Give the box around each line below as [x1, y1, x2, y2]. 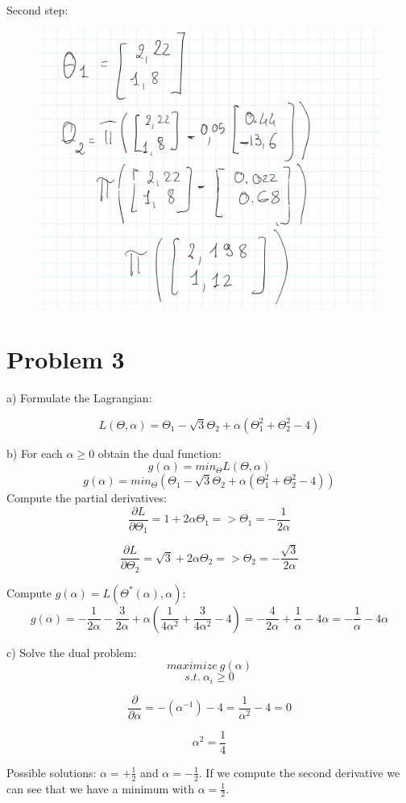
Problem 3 [6, 343, 125, 376]
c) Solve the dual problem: [6, 643, 137, 660]
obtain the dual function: [97, 444, 222, 461]
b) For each [6, 444, 63, 461]
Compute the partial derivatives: [6, 489, 167, 506]
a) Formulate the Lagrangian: [6, 389, 152, 406]
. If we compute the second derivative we [198, 763, 400, 780]
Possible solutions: [6, 763, 97, 780]
